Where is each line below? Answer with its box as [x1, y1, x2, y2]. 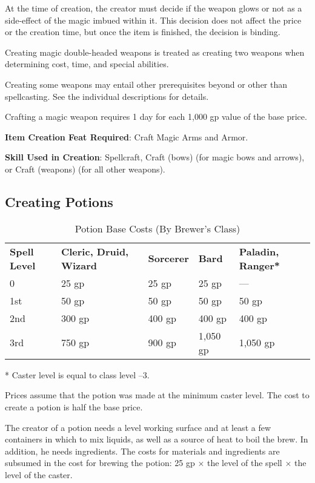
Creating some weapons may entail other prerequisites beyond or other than [5, 77, 288, 90]
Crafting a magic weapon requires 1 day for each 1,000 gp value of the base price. [5, 110, 307, 123]
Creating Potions [5, 192, 113, 211]
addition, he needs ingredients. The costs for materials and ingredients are [5, 444, 280, 457]
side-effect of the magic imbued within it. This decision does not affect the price [5, 13, 302, 26]
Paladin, [239, 244, 279, 258]
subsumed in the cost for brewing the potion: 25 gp [5, 456, 195, 469]
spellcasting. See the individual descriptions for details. [5, 90, 209, 102]
